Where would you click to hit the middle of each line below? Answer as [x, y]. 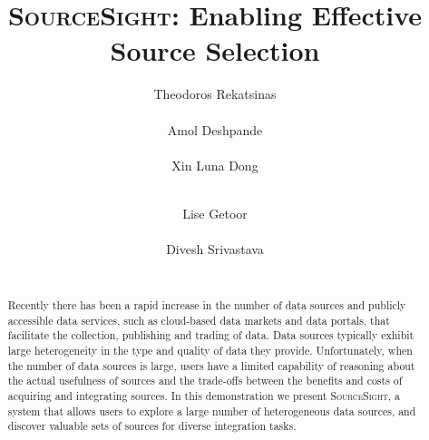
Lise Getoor [215, 213]
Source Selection [215, 50]
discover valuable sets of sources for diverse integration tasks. [152, 426]
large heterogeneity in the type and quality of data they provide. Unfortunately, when [210, 351]
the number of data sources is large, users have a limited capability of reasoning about [211, 365]
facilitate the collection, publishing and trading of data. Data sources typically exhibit [211, 335]
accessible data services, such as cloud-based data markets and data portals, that [199, 320]
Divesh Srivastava [215, 249]
